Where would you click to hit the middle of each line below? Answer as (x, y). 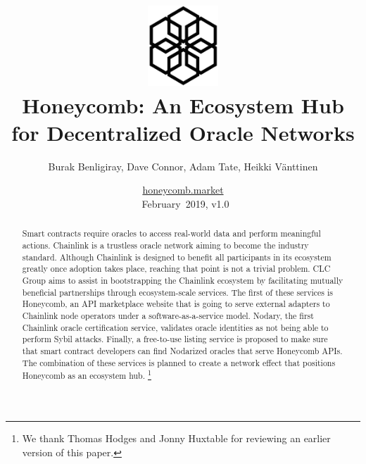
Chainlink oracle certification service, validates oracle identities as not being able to (175, 327)
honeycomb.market (183, 190)
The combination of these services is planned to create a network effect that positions (179, 362)
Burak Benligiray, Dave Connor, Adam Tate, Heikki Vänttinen (183, 166)
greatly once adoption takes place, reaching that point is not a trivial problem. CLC (176, 269)
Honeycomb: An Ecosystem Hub (183, 105)
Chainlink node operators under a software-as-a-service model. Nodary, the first (168, 316)
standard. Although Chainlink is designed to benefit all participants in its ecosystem (177, 257)
